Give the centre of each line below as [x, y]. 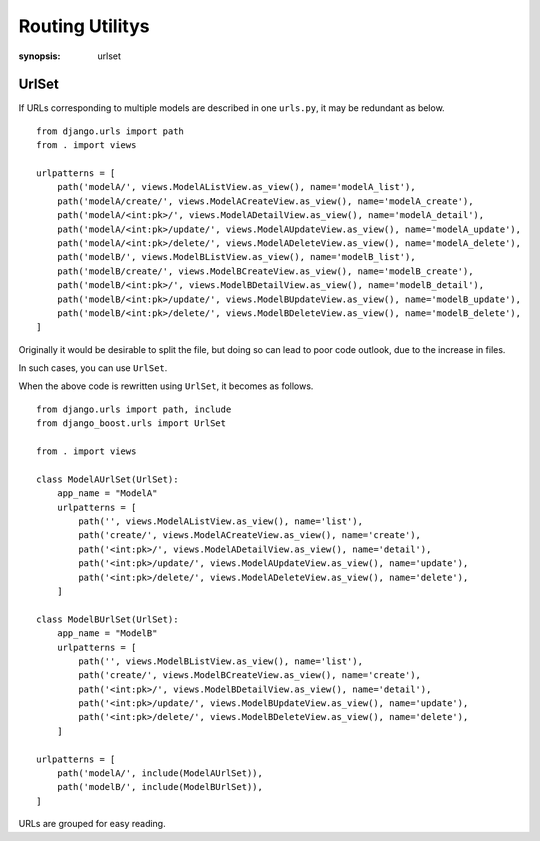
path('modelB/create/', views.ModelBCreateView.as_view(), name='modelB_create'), [265, 271]
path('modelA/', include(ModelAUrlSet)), [160, 773]
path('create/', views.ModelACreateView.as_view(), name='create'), [250, 535]
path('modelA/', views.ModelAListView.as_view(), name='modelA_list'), [236, 187]
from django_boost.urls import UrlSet [131, 423]
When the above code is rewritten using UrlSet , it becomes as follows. [166, 386]
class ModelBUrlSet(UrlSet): [107, 619]
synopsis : [39, 56]
